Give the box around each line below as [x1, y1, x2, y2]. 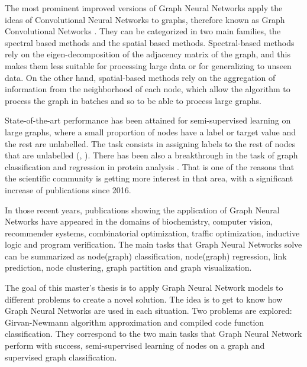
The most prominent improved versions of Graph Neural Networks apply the [5, 2, 283, 14]
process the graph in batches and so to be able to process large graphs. [5, 94, 261, 106]
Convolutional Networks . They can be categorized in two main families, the [5, 25, 281, 37]
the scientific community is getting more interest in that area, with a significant [5, 172, 293, 184]
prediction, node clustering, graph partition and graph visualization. [5, 261, 252, 274]
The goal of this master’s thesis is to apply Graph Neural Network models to [5, 281, 283, 294]
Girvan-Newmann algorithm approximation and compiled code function [5, 316, 264, 328]
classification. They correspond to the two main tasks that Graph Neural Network [5, 327, 302, 340]
